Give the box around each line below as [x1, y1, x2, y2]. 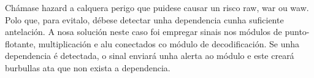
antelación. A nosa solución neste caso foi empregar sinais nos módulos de [5, 25, 282, 38]
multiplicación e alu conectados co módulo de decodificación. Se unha [38, 37, 299, 50]
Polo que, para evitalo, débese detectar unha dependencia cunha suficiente [5, 13, 284, 26]
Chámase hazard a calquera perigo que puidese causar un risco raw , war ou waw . [5, 1, 309, 14]
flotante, [5, 37, 36, 50]
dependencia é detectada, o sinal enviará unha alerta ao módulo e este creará [5, 49, 294, 62]
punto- [285, 25, 310, 38]
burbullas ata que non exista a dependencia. [5, 61, 170, 74]
